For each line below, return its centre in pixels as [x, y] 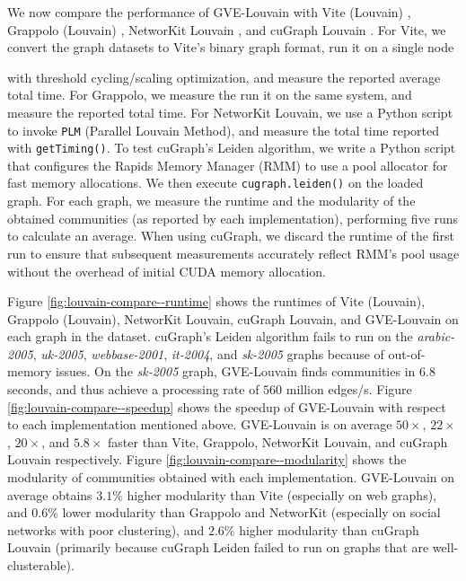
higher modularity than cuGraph [329, 529]
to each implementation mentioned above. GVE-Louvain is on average [200, 424]
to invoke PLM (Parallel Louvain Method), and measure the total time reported [224, 130]
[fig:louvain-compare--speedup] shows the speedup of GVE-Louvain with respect [227, 406]
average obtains [50, 494]
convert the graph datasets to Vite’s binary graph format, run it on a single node [231, 47]
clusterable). [41, 565]
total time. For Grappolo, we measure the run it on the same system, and [210, 95]
